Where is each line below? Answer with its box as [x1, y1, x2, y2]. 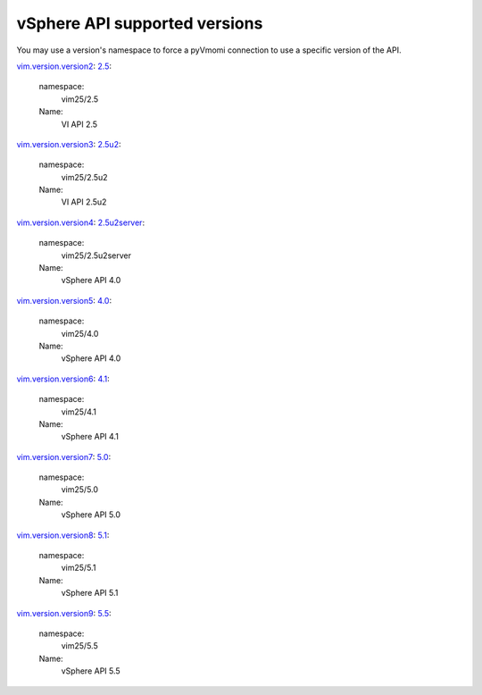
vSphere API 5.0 [61, 509, 120, 520]
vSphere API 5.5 [61, 666, 120, 676]
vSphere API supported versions [16, 13, 263, 33]
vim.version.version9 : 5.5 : [16, 607, 112, 618]
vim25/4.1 [61, 406, 97, 417]
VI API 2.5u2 [61, 197, 107, 207]
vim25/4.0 [61, 328, 99, 339]
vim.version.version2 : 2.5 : [16, 61, 112, 71]
